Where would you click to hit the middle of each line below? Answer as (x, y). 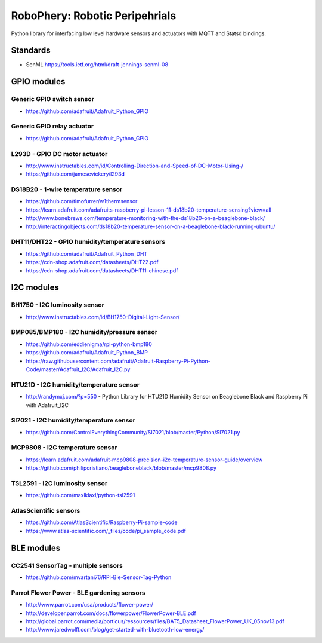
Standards (31, 50)
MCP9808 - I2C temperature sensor (64, 448)
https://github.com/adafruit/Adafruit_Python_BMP (87, 353)
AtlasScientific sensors (46, 511)
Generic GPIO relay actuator (52, 127)
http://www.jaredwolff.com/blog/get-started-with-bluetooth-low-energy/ (115, 630)
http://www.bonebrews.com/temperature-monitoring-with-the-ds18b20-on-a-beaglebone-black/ (145, 218)
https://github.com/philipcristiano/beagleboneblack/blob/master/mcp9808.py (121, 468)
